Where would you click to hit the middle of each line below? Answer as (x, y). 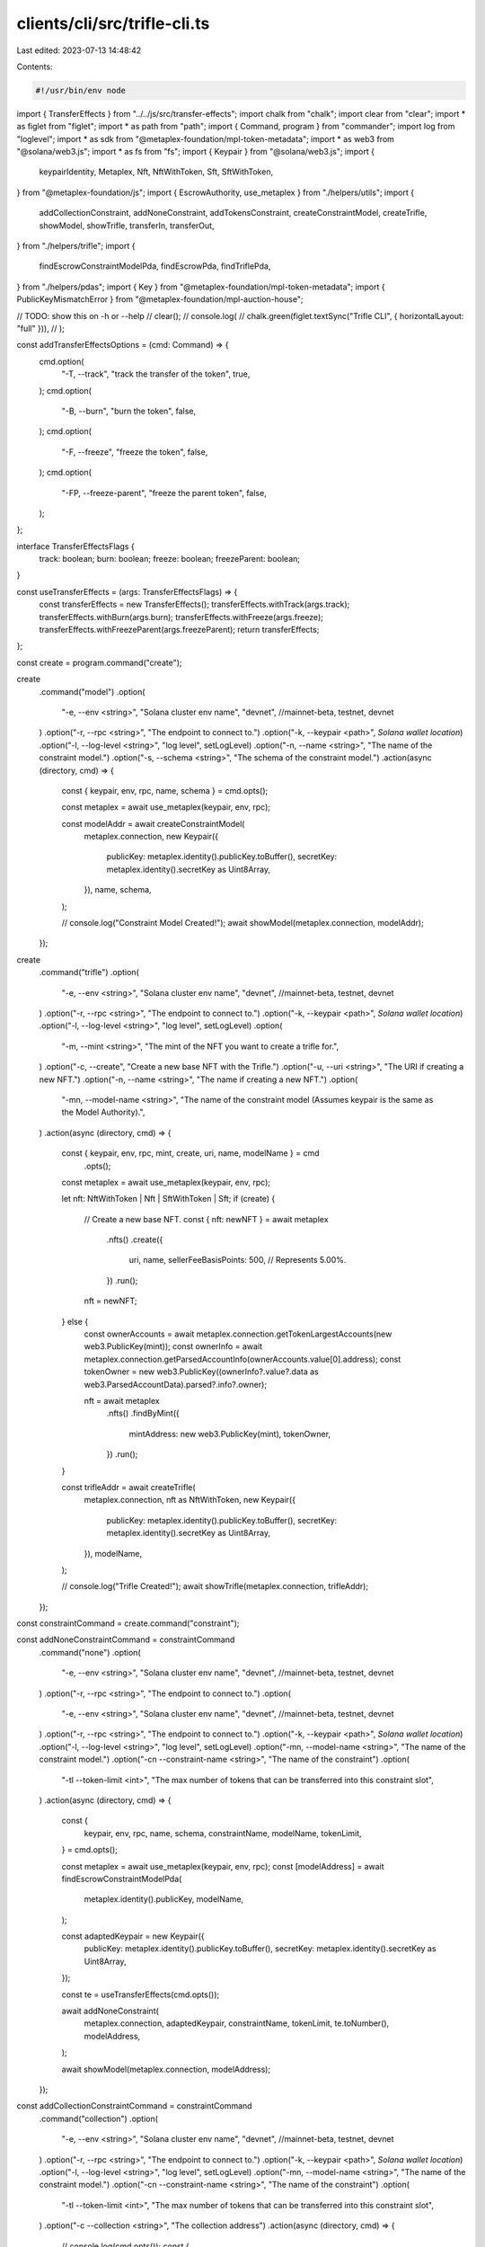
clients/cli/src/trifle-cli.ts (113, 23)
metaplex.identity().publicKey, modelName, (164, 1899)
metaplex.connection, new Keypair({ (151, 837)
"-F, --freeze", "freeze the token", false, (135, 452)
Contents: (35, 67)
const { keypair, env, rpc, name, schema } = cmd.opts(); (165, 790)
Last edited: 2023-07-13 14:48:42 (79, 50)
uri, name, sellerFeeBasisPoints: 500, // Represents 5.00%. (238, 1260)
